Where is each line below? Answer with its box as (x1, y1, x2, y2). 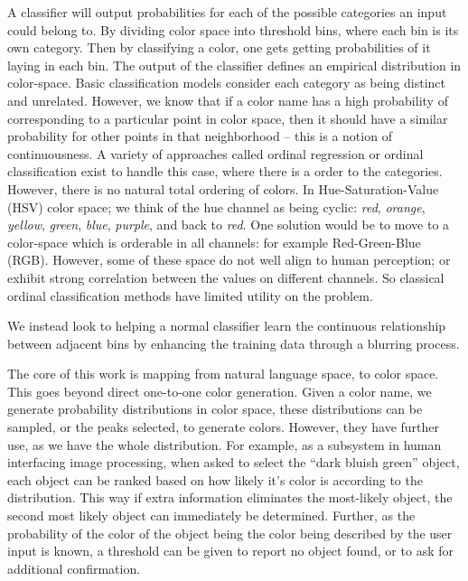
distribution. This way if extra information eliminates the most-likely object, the (7, 488, 453, 507)
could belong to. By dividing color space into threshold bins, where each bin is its (7, 20, 459, 39)
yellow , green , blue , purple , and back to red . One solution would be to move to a (7, 215, 450, 234)
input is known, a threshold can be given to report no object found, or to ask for (7, 541, 454, 560)
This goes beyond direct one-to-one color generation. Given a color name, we (7, 381, 432, 400)
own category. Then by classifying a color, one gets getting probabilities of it (7, 38, 431, 57)
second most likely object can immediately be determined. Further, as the (7, 506, 416, 525)
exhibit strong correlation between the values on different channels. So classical (7, 267, 445, 286)
